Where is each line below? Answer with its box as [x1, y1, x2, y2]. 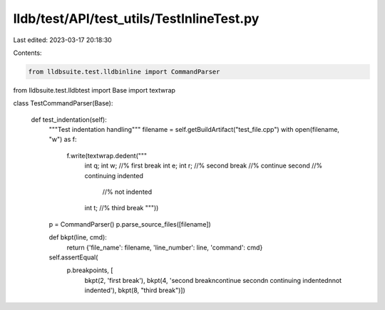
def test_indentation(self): [31, 115, 107, 124]
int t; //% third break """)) [84, 204, 159, 212]
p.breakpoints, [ [66, 266, 113, 274]
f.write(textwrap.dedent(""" [66, 151, 148, 160]
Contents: [13, 48, 42, 57]
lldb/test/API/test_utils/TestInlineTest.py [13, 11, 260, 26]
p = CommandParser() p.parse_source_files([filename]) [48, 219, 212, 228]
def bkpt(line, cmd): [48, 233, 107, 242]
